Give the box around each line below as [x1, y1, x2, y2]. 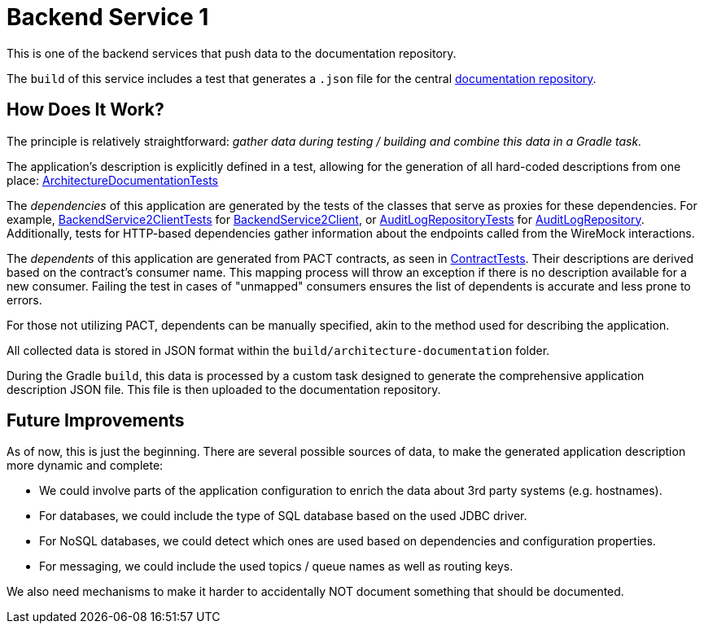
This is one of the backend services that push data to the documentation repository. [7, 46, 457, 60]
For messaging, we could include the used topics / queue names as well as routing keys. [39, 559, 514, 574]
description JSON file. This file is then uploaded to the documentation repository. [7, 382, 441, 396]
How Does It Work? [7, 99, 164, 120]
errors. [7, 292, 42, 307]
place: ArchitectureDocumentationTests [7, 173, 218, 187]
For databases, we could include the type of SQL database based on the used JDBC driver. [39, 509, 527, 523]
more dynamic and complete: [7, 458, 164, 473]
